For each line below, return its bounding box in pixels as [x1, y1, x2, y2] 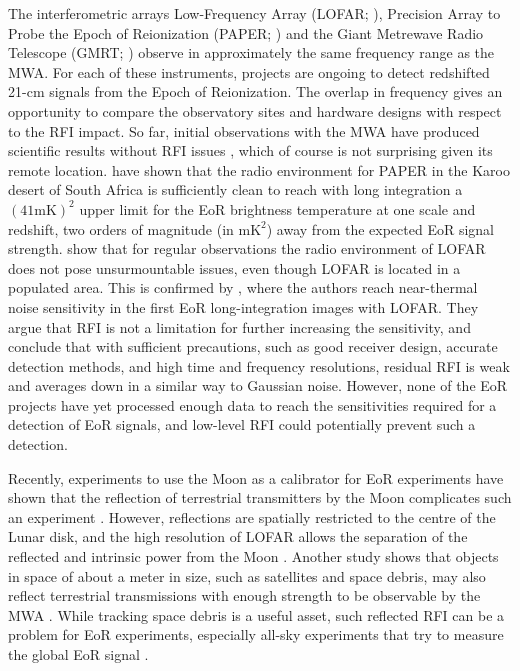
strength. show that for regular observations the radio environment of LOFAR [8, 238, 486, 259]
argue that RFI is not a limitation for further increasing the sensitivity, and [8, 316, 471, 337]
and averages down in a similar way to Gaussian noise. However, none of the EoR [8, 375, 508, 396]
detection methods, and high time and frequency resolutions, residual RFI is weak [8, 355, 510, 376]
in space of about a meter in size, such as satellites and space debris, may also [8, 565, 486, 586]
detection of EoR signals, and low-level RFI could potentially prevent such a [8, 414, 476, 435]
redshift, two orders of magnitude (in [8, 218, 234, 239]
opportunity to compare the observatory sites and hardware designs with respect [8, 100, 502, 121]
